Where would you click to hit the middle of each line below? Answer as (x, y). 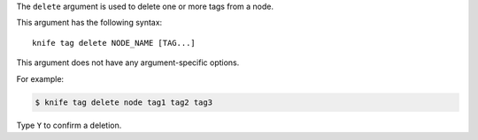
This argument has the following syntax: (89, 23)
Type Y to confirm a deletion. (69, 125)
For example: (40, 78)
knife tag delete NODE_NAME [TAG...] (114, 43)
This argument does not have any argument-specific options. (128, 63)
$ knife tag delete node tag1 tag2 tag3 (123, 102)
